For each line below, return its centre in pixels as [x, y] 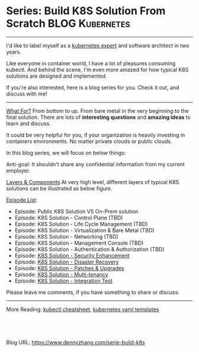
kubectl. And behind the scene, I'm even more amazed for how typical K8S [97, 69]
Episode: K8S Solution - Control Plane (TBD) [69, 217]
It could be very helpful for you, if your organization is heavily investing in [96, 135]
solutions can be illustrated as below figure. [59, 188]
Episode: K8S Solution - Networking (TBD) [66, 236]
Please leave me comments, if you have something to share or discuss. [93, 292]
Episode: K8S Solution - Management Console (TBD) [79, 243]
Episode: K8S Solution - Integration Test [63, 281]
